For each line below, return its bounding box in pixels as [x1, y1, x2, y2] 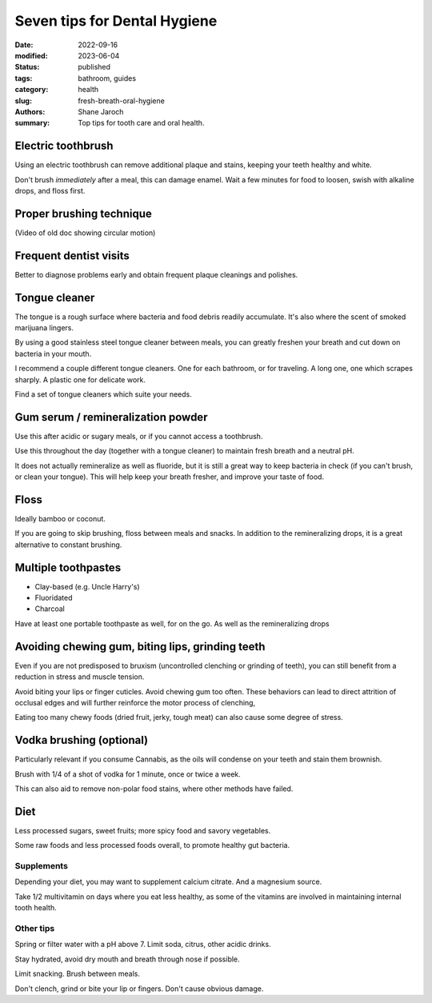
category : [14, 85, 49, 94]
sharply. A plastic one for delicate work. [14, 374, 146, 384]
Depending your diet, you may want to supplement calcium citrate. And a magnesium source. [14, 877, 322, 887]
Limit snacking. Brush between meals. [14, 969, 140, 979]
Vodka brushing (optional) [14, 733, 148, 747]
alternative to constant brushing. [14, 540, 122, 549]
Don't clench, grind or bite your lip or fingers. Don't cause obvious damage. [14, 984, 264, 993]
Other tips [14, 923, 55, 934]
